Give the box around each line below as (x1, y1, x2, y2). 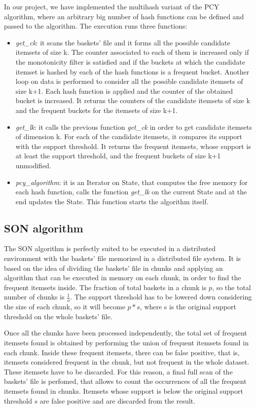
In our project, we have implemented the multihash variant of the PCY (4, 1, 219, 11)
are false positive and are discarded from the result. (39, 395, 195, 406)
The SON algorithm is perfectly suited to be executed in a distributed (4, 243, 216, 254)
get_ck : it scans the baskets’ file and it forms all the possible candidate (15, 37, 230, 47)
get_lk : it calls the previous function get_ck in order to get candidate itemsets (15, 121, 252, 132)
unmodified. (15, 160, 51, 170)
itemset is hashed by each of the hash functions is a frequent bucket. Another (15, 66, 250, 76)
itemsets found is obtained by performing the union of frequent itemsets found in (4, 337, 249, 348)
